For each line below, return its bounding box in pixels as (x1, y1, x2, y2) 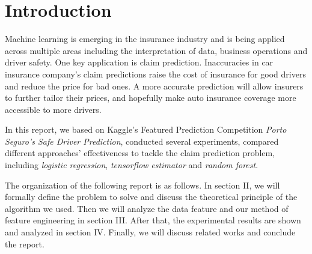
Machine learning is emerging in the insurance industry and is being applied (5, 32, 285, 45)
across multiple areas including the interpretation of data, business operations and (5, 44, 308, 56)
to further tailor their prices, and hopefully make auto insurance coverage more (5, 91, 296, 104)
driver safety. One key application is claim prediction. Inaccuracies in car (5, 56, 274, 68)
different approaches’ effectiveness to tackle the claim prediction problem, (5, 147, 275, 159)
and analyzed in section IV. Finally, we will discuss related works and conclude (5, 226, 296, 238)
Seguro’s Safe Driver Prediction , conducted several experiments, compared (5, 135, 279, 147)
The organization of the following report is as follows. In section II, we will (5, 178, 280, 191)
